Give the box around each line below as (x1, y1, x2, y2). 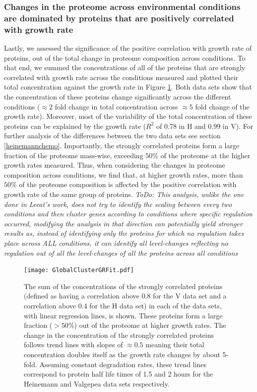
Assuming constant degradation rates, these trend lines (39, 359, 207, 369)
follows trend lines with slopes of (24, 339, 123, 350)
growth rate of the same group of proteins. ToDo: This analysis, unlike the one (4, 189, 244, 199)
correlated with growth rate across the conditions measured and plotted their (4, 72, 239, 82)
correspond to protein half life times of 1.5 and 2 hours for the (24, 369, 213, 379)
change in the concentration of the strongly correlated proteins (24, 329, 214, 340)
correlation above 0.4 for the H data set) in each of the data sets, (24, 300, 222, 310)
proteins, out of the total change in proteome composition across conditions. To (4, 52, 246, 63)
